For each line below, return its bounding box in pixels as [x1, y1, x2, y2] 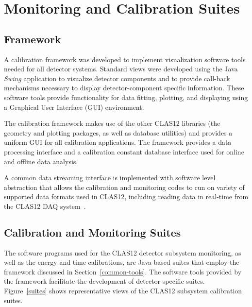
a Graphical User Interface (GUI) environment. [4, 102, 144, 112]
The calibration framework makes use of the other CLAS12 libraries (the [4, 118, 220, 128]
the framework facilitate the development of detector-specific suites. [4, 276, 205, 286]
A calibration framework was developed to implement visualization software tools [4, 54, 246, 64]
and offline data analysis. [4, 156, 78, 166]
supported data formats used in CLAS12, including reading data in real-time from [4, 191, 249, 202]
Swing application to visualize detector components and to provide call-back [4, 73, 230, 83]
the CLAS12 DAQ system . [4, 201, 86, 211]
